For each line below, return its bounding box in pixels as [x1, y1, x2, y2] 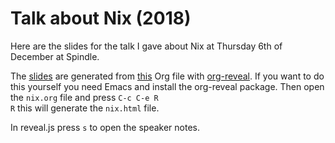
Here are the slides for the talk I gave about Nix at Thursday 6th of [10, 40, 283, 52]
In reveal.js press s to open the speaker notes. [10, 121, 201, 133]
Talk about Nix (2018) [10, 7, 192, 30]
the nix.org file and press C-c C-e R [10, 91, 159, 103]
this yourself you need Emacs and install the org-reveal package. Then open [10, 80, 325, 92]
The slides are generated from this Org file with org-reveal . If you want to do [10, 70, 325, 82]
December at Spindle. [10, 50, 100, 62]
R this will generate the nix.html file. [10, 102, 160, 114]
